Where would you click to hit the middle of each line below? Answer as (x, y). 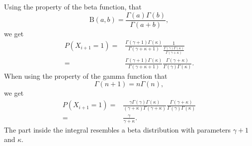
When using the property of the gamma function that (86, 75)
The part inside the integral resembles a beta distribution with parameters (118, 129)
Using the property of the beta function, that (73, 6)
